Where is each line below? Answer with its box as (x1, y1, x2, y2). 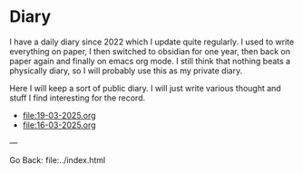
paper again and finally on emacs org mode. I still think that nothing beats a (9, 55, 291, 66)
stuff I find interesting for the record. (9, 92, 146, 103)
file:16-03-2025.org (22, 120, 97, 130)
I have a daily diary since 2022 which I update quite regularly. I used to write (9, 36, 295, 47)
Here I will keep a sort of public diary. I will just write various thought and (9, 82, 281, 93)
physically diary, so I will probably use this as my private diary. (9, 65, 243, 76)
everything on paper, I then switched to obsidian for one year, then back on (9, 45, 290, 56)
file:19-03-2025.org (22, 110, 97, 120)
